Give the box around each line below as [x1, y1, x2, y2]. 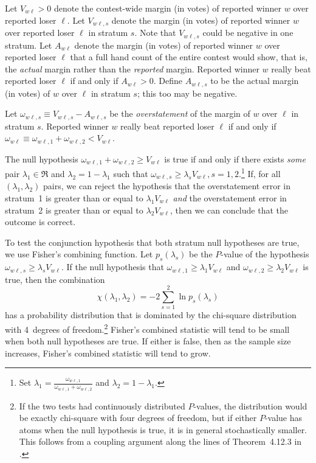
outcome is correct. [5, 215, 76, 228]
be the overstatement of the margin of [109, 107, 250, 120]
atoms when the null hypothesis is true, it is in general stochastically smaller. [19, 423, 307, 436]
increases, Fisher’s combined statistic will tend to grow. [5, 346, 211, 359]
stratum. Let [5, 38, 52, 51]
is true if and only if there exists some [164, 152, 306, 165]
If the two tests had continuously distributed [19, 399, 185, 412]
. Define [153, 74, 182, 87]
